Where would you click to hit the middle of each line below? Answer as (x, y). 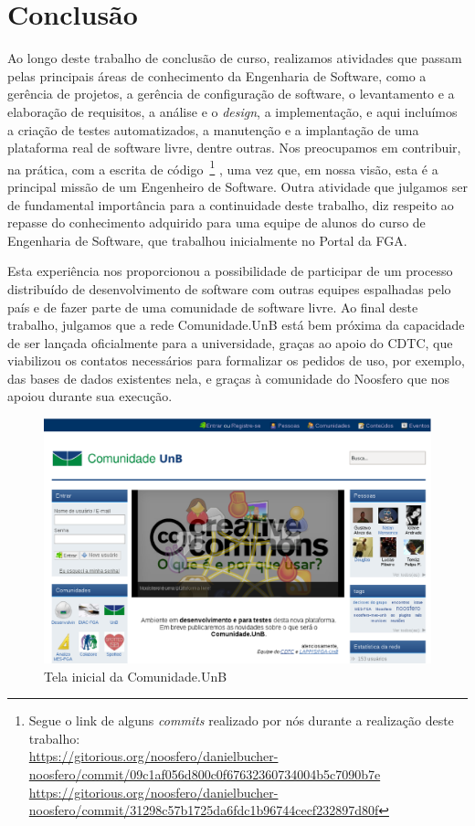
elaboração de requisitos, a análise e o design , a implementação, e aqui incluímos (232, 111)
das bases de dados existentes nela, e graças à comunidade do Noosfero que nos (229, 378)
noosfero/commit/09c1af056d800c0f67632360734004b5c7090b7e (205, 773)
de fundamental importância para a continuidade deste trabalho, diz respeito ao (231, 204)
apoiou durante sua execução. (90, 396)
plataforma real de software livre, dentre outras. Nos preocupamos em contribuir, (234, 148)
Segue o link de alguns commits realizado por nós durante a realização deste (241, 720)
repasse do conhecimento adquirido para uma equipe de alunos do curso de (216, 222)
